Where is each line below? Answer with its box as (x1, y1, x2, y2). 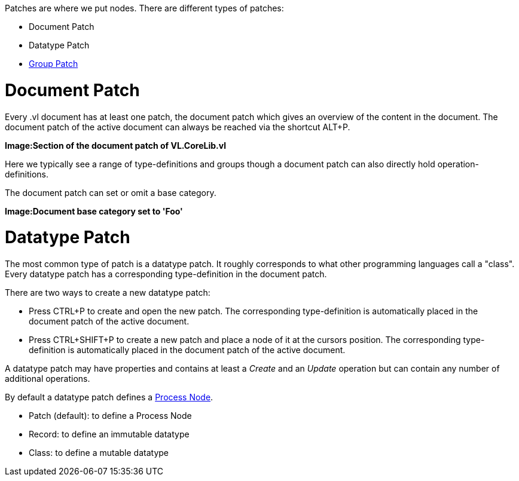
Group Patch (29, 59, 78, 69)
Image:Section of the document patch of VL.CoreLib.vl (5, 140, 226, 151)
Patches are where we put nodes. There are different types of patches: (5, 3, 284, 13)
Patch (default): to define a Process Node (29, 410, 192, 421)
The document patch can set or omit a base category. (5, 187, 216, 198)
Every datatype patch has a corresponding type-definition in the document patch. (5, 269, 327, 279)
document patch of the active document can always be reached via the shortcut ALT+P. (5, 121, 350, 132)
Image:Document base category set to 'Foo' (5, 206, 183, 216)
